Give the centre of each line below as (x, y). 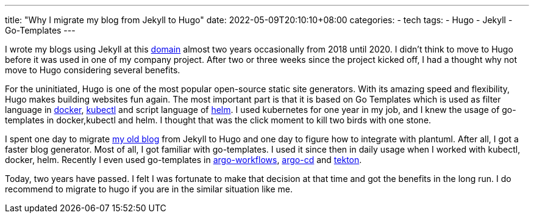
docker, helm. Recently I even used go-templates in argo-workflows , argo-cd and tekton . (183, 160)
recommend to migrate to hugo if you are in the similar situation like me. (149, 189)
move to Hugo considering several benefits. (93, 70)
